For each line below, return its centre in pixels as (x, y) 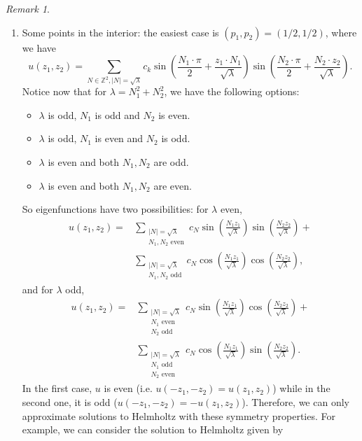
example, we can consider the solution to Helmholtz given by (153, 429)
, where (341, 32)
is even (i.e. (128, 388)
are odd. (171, 161)
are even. (173, 185)
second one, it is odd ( (70, 402)
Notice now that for (64, 91)
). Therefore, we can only (295, 402)
